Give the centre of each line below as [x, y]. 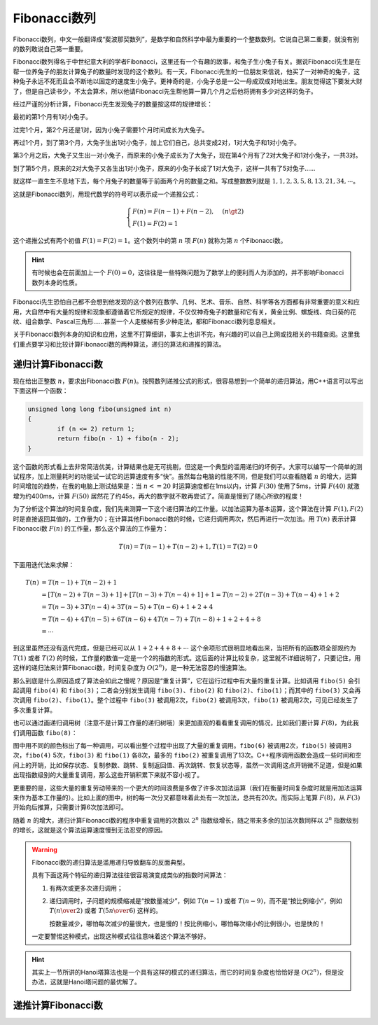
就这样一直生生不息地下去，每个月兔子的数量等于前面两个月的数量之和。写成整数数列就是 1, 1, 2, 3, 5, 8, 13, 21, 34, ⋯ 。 [186, 181]
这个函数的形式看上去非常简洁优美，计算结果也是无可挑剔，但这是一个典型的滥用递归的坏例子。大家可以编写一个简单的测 [188, 466]
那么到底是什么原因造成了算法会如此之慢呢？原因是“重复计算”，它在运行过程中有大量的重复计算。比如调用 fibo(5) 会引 [187, 681]
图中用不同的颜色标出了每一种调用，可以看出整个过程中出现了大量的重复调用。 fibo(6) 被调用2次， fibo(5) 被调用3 [182, 745]
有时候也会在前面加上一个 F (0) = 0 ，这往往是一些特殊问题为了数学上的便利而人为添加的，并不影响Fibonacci [188, 272]
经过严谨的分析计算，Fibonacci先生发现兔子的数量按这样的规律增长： [113, 104]
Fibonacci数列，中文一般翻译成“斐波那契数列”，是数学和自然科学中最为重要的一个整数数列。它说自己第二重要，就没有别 [186, 39]
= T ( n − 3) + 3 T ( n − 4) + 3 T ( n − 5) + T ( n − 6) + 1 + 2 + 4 [127, 607]
